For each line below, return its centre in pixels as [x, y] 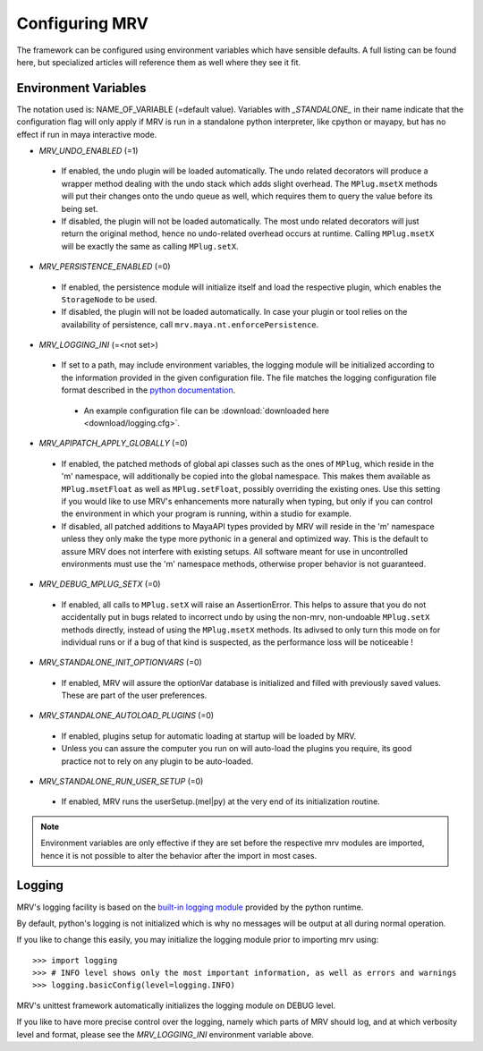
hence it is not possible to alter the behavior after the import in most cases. [179, 855]
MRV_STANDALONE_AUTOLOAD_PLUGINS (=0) [127, 716]
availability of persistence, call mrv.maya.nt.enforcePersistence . [190, 324]
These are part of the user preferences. [134, 695]
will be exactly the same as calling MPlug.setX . [150, 246]
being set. [80, 208]
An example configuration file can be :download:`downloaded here [207, 411]
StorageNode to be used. [109, 299]
